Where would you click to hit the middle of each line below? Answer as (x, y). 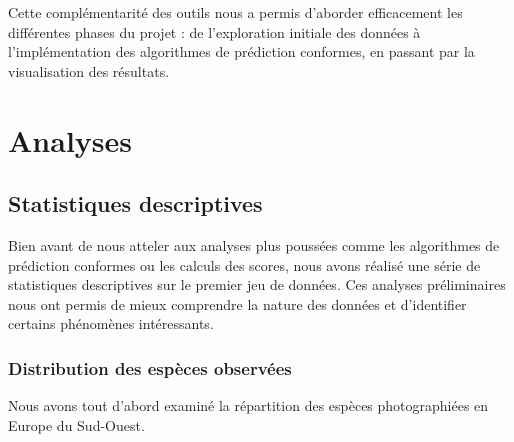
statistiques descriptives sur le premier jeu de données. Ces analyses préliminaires (257, 284)
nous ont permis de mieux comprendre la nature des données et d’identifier (237, 303)
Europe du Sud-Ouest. (76, 424)
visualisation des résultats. (89, 70)
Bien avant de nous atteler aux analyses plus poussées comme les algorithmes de (254, 244)
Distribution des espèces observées (150, 367)
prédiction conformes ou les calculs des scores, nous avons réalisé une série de (244, 264)
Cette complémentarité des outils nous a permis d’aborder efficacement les (235, 12)
